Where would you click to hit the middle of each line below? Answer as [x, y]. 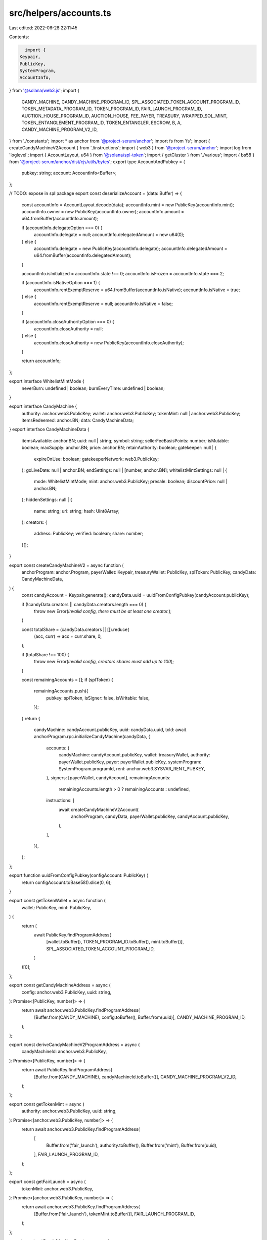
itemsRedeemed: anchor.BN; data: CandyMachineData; [78, 420]
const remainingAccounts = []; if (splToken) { [67, 680]
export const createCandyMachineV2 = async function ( [66, 565]
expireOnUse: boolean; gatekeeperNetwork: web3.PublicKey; [96, 459]
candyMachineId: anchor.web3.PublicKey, [64, 1052]
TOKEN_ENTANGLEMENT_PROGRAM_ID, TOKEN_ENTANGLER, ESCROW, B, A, [102, 123]
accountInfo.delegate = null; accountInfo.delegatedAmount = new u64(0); [109, 235]
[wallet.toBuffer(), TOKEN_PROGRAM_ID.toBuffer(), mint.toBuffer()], [115, 942]
